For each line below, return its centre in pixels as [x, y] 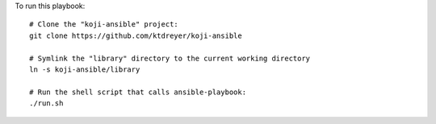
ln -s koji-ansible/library [85, 69]
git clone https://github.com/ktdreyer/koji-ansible [136, 35]
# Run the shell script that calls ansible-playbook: [138, 92]
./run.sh [46, 103]
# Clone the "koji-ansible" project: [104, 25]
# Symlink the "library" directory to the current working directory [170, 58]
